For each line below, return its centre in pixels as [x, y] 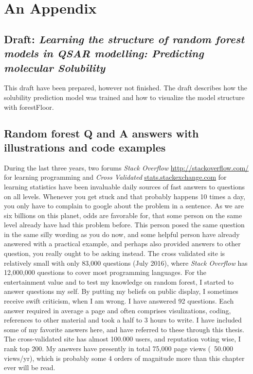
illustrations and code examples [85, 147]
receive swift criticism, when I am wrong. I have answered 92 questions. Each [119, 301]
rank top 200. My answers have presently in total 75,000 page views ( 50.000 [118, 348]
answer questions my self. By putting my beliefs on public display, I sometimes [121, 291]
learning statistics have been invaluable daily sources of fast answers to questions [125, 186]
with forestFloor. [29, 107]
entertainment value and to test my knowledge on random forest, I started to [119, 281]
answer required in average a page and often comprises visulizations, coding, [117, 310]
